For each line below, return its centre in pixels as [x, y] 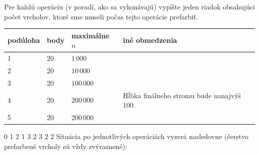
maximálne [90, 35]
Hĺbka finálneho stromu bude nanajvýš [182, 95]
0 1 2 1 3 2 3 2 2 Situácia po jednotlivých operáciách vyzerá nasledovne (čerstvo [126, 136]
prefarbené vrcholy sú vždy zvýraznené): [66, 146]
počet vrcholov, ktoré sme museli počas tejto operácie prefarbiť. [101, 16]
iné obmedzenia [150, 40]
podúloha [24, 40]
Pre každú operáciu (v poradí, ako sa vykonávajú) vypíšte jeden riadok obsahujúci [129, 6]
